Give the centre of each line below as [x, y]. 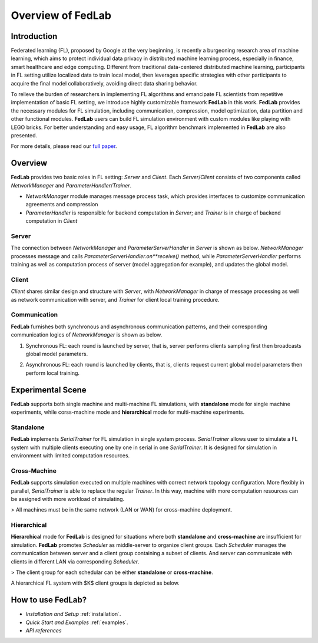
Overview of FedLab [61, 15]
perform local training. [52, 373]
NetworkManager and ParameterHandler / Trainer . [71, 185]
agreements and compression [62, 205]
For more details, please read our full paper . [64, 146]
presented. [24, 135]
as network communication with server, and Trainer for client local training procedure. [115, 299]
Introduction [34, 36]
